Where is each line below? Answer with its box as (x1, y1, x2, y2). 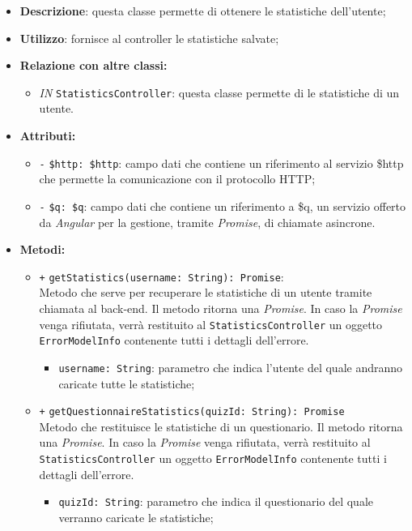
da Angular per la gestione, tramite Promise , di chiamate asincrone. (39, 213, 376, 230)
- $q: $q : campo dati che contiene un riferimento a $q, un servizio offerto (39, 197, 406, 214)
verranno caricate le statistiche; (58, 508, 214, 525)
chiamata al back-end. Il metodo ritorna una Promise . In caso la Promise (39, 299, 402, 316)
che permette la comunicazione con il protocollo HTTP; (39, 170, 316, 187)
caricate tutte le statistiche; (58, 375, 195, 392)
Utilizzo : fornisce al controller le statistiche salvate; (19, 29, 279, 46)
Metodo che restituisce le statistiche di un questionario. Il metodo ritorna (39, 418, 403, 435)
